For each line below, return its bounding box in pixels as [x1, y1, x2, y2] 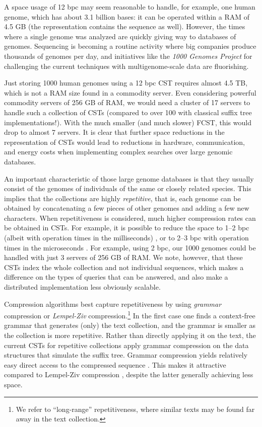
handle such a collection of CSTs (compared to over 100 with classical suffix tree [4, 107, 252, 117]
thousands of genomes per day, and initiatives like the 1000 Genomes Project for [4, 50, 252, 61]
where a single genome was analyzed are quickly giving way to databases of [4, 31, 236, 41]
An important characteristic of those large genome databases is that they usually [4, 173, 254, 184]
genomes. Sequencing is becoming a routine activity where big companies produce [4, 41, 256, 51]
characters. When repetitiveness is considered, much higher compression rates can [4, 212, 256, 223]
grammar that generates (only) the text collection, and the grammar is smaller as [4, 320, 256, 330]
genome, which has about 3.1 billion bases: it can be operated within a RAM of [4, 11, 249, 22]
